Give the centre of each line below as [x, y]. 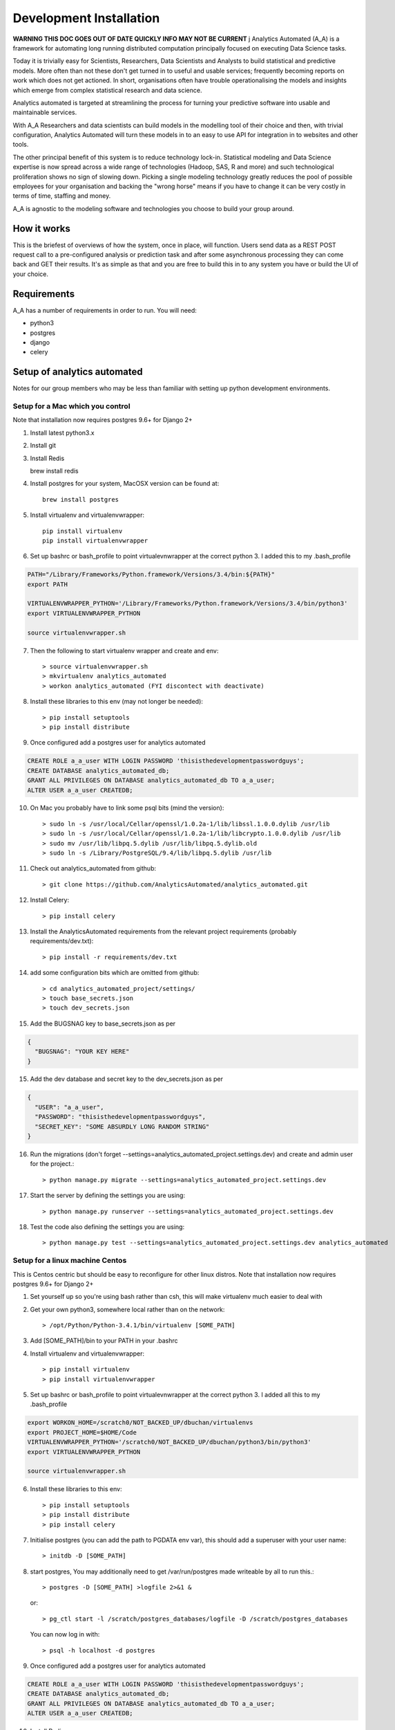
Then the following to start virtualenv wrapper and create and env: [124, 650]
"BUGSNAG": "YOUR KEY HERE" [82, 1051]
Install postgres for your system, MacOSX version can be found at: [125, 484]
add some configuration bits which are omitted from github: [115, 973]
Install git [43, 446]
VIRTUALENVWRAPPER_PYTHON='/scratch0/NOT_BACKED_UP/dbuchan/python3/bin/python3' [170, 1442]
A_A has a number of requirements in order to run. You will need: [105, 310]
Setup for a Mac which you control [71, 406]
